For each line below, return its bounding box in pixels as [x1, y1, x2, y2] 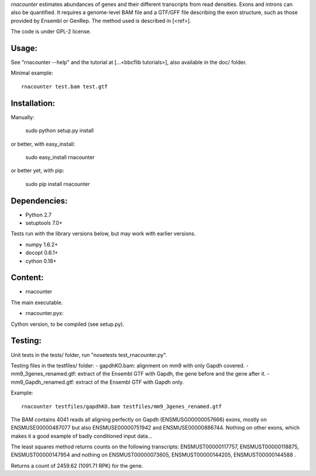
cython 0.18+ [25, 257, 57, 264]
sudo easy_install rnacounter [25, 153, 95, 161]
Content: [11, 273, 44, 283]
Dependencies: [11, 195, 68, 205]
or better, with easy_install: [11, 140, 75, 147]
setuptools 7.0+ [25, 220, 63, 227]
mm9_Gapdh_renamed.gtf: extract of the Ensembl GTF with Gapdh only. [11, 379, 184, 386]
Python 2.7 [25, 211, 52, 218]
